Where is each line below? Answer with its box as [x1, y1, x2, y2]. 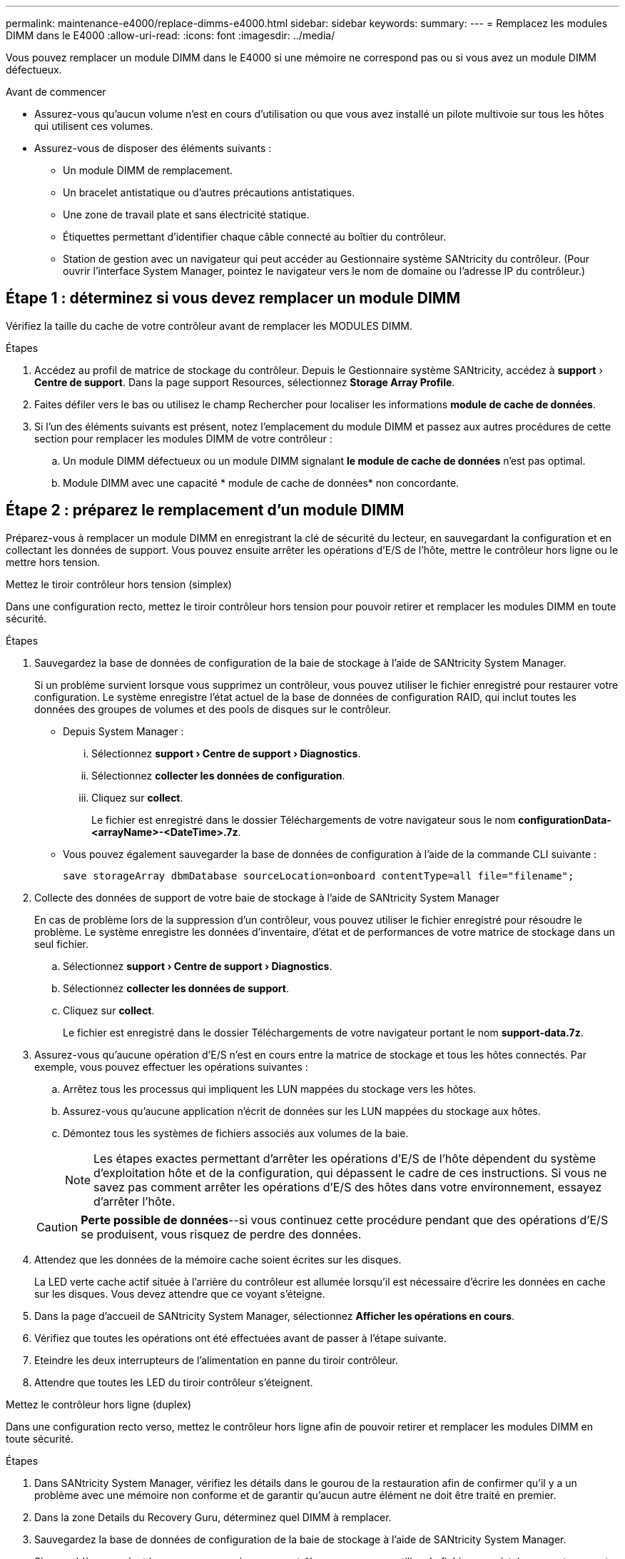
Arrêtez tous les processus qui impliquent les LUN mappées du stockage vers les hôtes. [63, 1082, 477, 1095]
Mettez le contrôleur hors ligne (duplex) [6, 1398, 192, 1411]
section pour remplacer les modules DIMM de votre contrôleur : [34, 432, 332, 445]
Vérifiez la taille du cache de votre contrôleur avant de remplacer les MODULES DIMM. [6, 319, 412, 332]
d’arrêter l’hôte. [93, 1194, 176, 1209]
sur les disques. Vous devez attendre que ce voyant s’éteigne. [34, 1287, 325, 1300]
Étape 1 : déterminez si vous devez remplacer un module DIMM [6, 289, 461, 308]
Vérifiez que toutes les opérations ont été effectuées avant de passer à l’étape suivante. [34, 1331, 447, 1344]
